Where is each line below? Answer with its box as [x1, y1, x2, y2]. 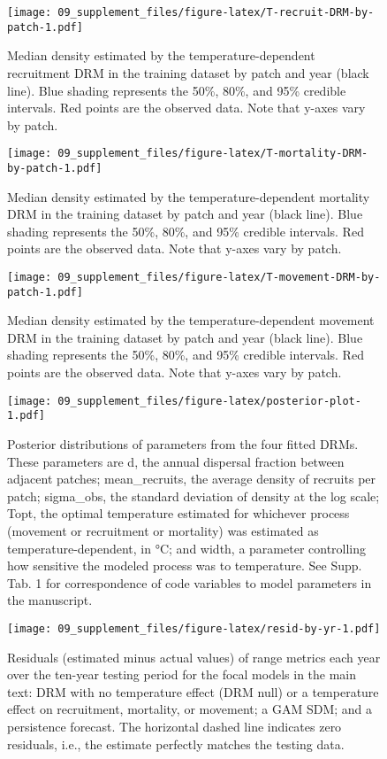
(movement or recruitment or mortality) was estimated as [7, 521, 319, 539]
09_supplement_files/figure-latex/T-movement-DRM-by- [57, 270, 381, 283]
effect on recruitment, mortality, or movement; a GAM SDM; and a [7, 700, 373, 718]
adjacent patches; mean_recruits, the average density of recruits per [7, 469, 376, 488]
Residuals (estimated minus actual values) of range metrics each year [7, 647, 381, 666]
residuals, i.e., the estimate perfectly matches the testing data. [7, 734, 345, 753]
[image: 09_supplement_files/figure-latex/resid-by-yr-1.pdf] [7, 622, 381, 635]
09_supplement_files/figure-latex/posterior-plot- [57, 394, 361, 407]
